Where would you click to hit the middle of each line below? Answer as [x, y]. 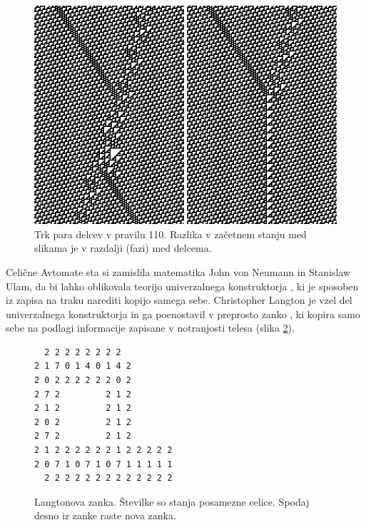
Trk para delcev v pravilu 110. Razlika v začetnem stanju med [171, 234]
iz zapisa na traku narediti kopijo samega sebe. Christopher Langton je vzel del [179, 300]
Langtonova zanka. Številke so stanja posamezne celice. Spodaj [172, 501]
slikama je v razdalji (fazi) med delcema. [123, 248]
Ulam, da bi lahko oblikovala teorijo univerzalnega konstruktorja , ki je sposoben [182, 286]
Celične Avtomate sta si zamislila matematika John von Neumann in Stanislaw [178, 271]
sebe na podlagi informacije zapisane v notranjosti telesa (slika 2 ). [150, 328]
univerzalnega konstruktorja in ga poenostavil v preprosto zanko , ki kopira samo [183, 314]
